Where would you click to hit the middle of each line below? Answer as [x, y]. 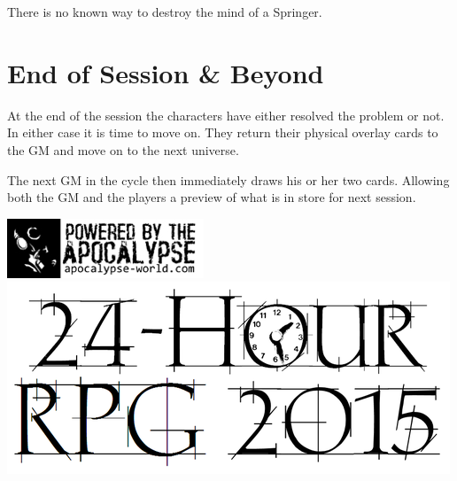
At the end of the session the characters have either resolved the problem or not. [226, 115]
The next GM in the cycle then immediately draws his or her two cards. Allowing [228, 179]
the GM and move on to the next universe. [123, 149]
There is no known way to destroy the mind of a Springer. [165, 12]
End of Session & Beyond [166, 72]
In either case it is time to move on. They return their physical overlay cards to [223, 132]
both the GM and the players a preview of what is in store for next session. [212, 197]
